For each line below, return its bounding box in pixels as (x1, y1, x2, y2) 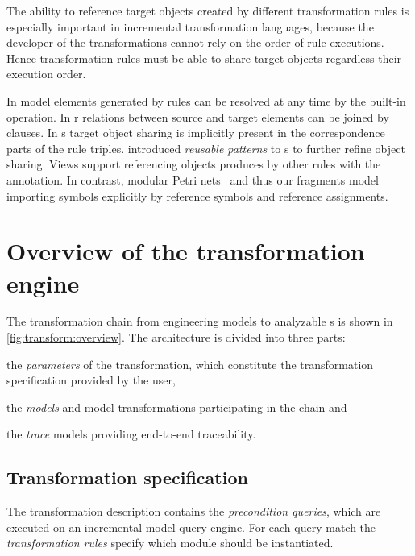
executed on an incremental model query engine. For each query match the (6, 518, 376, 535)
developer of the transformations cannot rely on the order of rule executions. (6, 34, 384, 51)
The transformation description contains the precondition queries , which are (6, 503, 381, 520)
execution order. (6, 65, 86, 82)
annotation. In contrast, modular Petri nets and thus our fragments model (6, 171, 379, 188)
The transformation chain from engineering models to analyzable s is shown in (6, 313, 393, 330)
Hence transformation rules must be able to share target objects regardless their (6, 49, 402, 66)
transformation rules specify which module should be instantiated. (6, 534, 334, 551)
